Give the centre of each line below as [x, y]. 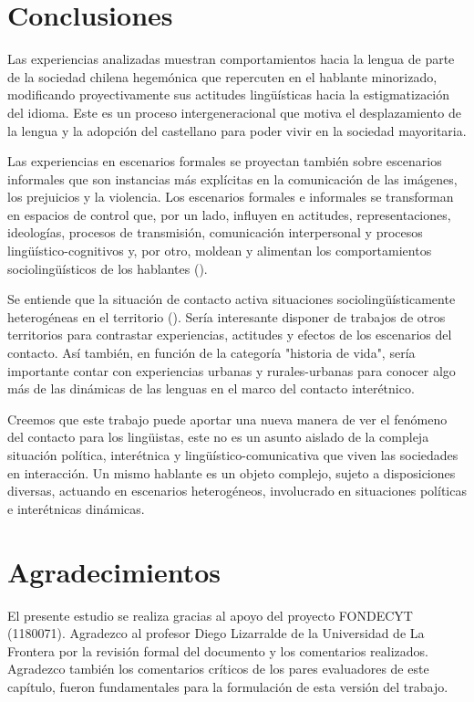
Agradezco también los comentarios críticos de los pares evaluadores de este [218, 669]
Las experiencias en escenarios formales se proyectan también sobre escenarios [225, 161]
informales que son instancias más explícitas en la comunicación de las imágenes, [232, 178]
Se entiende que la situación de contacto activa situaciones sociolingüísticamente [232, 299]
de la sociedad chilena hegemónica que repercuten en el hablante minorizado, [222, 76]
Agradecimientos [114, 571]
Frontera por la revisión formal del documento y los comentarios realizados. [218, 650]
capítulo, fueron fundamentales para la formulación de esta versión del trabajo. [228, 686]
